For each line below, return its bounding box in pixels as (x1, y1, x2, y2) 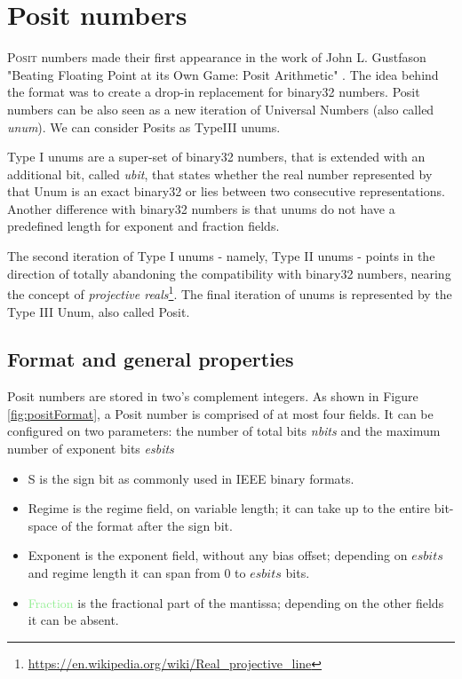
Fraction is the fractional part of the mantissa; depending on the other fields (28, 593, 444, 612)
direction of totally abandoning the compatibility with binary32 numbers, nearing (7, 264, 451, 282)
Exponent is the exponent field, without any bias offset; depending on (28, 546, 408, 565)
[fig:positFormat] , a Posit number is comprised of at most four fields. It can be (7, 404, 434, 422)
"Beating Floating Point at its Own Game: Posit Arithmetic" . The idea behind (7, 65, 439, 83)
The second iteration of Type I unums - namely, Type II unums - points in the (7, 247, 435, 265)
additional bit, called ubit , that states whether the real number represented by (7, 164, 433, 183)
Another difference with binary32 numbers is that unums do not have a (7, 199, 395, 217)
